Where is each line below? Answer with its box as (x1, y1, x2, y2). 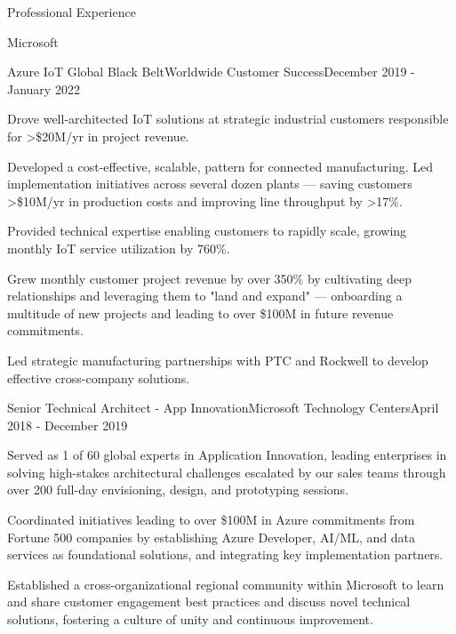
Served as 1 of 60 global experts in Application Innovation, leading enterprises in (7, 445, 447, 464)
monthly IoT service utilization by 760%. (7, 238, 230, 257)
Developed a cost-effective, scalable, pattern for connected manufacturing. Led (7, 156, 433, 175)
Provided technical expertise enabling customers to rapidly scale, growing (7, 221, 407, 240)
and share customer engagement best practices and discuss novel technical (7, 592, 411, 611)
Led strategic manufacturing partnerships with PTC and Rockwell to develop (7, 350, 428, 369)
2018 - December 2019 (7, 415, 128, 434)
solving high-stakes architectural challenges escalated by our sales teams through (7, 462, 446, 481)
